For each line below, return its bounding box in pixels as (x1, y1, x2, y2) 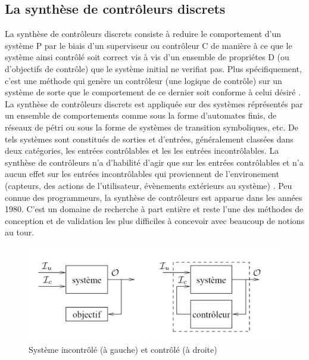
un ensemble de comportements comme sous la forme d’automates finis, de (5, 109, 277, 122)
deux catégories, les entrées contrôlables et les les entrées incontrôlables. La (5, 144, 279, 157)
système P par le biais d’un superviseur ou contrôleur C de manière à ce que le (5, 39, 292, 51)
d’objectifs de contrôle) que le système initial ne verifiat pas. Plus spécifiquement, (5, 62, 302, 75)
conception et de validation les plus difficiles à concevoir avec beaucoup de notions (5, 214, 305, 226)
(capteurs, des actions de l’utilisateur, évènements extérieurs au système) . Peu (5, 179, 292, 191)
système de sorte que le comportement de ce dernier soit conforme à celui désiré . (5, 86, 301, 98)
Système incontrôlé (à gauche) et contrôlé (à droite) (29, 343, 217, 356)
